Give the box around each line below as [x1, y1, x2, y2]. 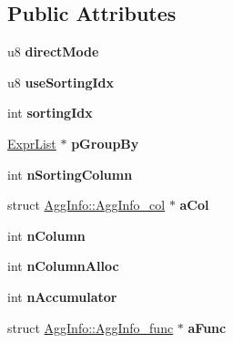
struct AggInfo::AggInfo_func [7, 317, 174, 337]
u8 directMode [7, 42, 99, 61]
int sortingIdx [7, 103, 93, 122]
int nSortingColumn [7, 164, 133, 183]
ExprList [7, 133, 56, 152]
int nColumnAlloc [7, 256, 119, 275]
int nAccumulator [7, 286, 117, 306]
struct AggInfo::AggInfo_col [7, 195, 166, 214]
